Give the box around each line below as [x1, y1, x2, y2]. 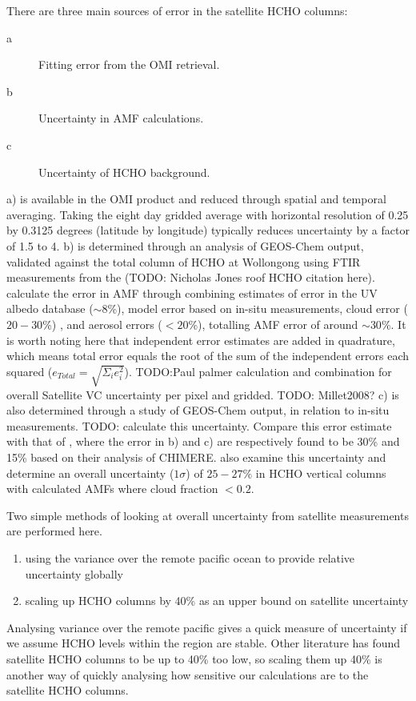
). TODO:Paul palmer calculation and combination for [124, 363, 392, 379]
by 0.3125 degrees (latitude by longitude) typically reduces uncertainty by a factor [6, 222, 410, 238]
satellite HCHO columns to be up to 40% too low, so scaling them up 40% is [6, 650, 382, 667]
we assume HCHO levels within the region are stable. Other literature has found [6, 635, 401, 651]
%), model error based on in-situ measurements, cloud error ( [107, 300, 408, 317]
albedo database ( [6, 300, 94, 317]
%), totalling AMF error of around [188, 315, 358, 332]
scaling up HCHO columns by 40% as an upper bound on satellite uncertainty [25, 592, 409, 609]
